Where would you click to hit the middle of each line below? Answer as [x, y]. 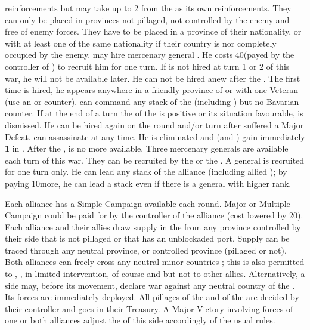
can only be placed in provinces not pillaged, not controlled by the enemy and [147, 19]
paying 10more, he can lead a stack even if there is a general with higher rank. [148, 183]
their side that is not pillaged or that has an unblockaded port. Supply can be [147, 238]
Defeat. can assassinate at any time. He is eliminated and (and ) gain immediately [155, 136]
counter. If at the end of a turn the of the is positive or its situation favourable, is [154, 113]
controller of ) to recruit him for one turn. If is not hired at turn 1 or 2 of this [147, 66]
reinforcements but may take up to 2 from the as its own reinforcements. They [148, 8]
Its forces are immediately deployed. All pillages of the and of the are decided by [152, 297]
